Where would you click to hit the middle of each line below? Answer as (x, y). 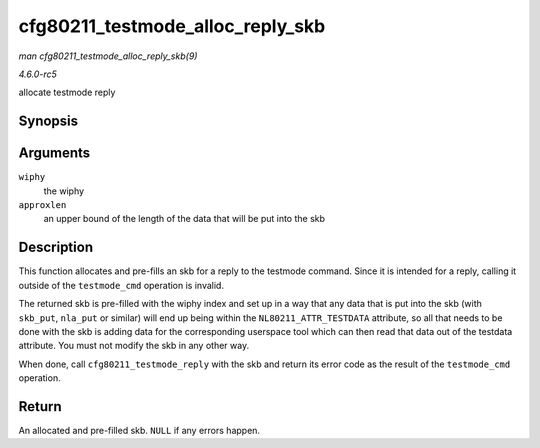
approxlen (42, 205)
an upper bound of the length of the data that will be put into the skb (184, 219)
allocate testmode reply (67, 92)
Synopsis (48, 121)
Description (56, 247)
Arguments (54, 153)
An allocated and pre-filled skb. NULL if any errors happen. (139, 430)
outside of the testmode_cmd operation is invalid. (121, 285)
